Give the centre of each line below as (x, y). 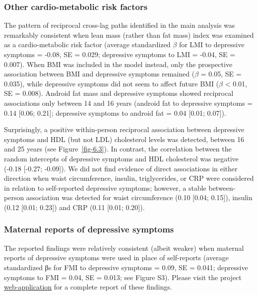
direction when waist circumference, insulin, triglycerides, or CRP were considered (129, 178)
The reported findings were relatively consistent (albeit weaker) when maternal (124, 248)
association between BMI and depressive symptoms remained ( (99, 74)
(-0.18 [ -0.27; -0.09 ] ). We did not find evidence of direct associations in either (121, 168)
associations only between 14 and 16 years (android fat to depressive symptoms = (129, 103)
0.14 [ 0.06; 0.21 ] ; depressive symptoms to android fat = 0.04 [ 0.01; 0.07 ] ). (115, 112)
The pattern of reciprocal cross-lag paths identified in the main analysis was (120, 25)
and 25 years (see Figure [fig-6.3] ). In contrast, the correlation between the (118, 149)
